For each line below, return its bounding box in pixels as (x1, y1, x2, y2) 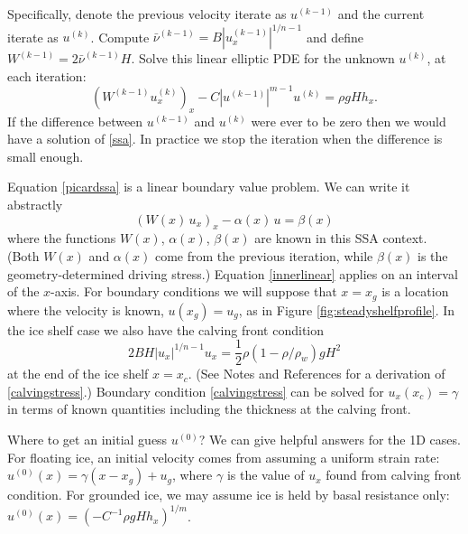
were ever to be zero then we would (251, 111, 446, 130)
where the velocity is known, (7, 300, 164, 319)
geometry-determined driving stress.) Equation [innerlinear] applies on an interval (7, 264, 458, 283)
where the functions (7, 229, 116, 248)
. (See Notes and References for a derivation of (188, 364, 445, 383)
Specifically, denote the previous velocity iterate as (7, 5, 287, 23)
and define (306, 27, 363, 46)
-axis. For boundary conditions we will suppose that (50, 282, 337, 301)
